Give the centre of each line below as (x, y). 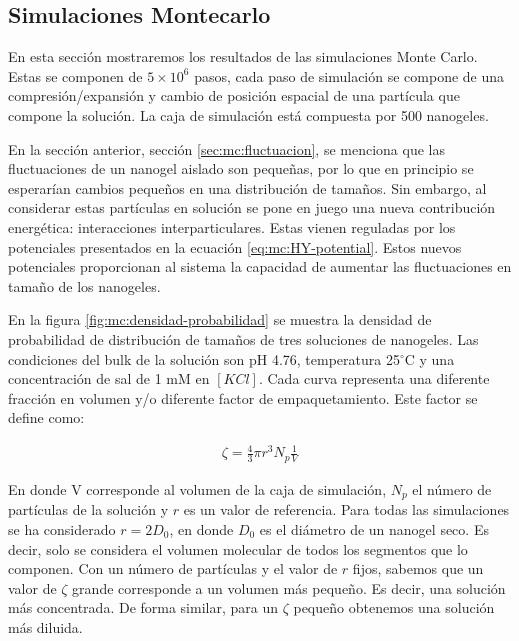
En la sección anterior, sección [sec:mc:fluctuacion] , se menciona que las (226, 148)
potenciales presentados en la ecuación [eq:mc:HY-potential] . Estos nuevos (235, 246)
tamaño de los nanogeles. (84, 285)
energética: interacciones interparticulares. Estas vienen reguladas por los (232, 226)
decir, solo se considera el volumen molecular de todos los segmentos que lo (238, 548)
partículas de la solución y (88, 509)
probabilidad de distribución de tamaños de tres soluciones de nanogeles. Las (243, 338)
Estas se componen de (75, 75)
